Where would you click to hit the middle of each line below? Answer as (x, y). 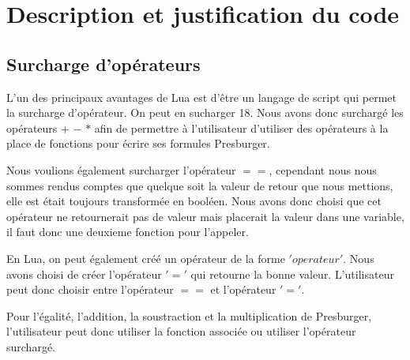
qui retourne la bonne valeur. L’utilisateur (292, 274)
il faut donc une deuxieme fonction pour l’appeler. (128, 232)
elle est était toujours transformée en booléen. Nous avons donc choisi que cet (194, 201)
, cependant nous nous (323, 169)
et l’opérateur (243, 289)
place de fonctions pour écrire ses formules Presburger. (138, 143)
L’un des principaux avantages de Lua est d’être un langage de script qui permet (201, 97)
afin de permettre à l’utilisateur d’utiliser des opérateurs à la (241, 127)
